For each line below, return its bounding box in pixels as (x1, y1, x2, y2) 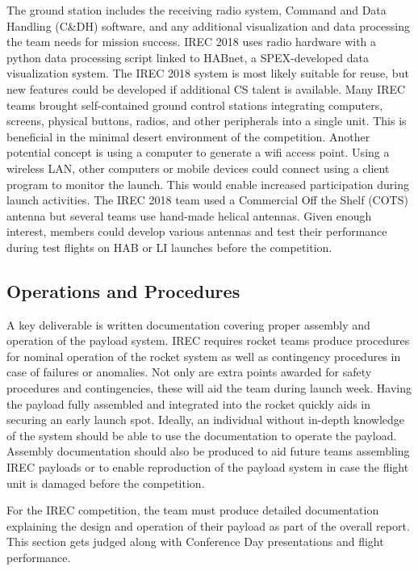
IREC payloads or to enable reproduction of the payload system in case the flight (6, 459, 409, 476)
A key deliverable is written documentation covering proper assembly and (6, 316, 370, 333)
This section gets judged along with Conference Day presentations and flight (6, 533, 384, 550)
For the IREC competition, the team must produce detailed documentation (6, 502, 379, 519)
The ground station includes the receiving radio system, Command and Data (6, 2, 387, 18)
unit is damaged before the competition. (6, 474, 205, 491)
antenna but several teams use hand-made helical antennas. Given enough (6, 207, 372, 224)
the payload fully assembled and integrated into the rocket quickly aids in (6, 395, 371, 412)
